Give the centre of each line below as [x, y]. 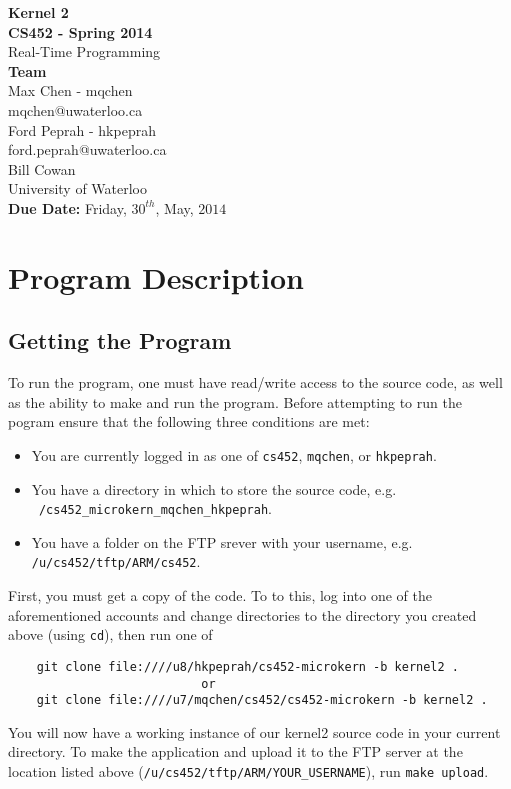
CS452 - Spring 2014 [80, 31]
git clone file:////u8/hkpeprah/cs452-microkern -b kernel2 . [248, 666]
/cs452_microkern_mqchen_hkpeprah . [155, 508]
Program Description [156, 276]
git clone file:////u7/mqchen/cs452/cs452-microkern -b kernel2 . [262, 700]
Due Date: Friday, [67, 207]
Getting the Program [120, 340]
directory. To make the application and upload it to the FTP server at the [235, 751]
